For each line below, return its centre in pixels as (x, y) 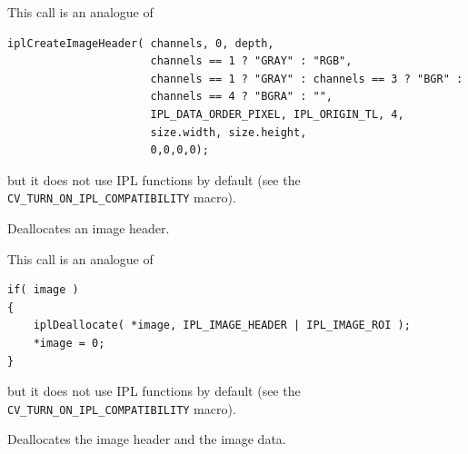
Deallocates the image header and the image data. (147, 439)
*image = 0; (69, 343)
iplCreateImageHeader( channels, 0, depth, (141, 43)
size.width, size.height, (229, 132)
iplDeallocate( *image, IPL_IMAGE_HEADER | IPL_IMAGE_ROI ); (222, 326)
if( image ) (43, 290)
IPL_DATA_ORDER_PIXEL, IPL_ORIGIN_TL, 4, (277, 114)
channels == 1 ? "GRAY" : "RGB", (251, 61)
